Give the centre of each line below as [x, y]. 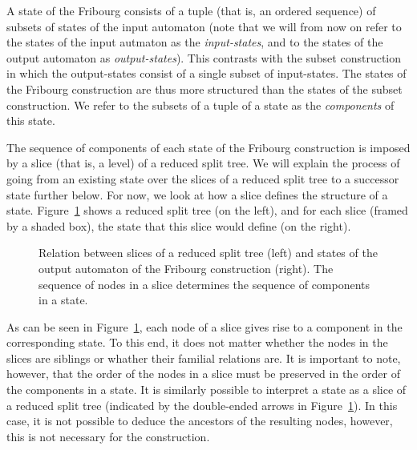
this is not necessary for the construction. [108, 436]
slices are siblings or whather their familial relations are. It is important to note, [204, 358]
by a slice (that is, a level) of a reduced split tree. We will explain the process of [203, 163]
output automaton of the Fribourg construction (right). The [186, 268]
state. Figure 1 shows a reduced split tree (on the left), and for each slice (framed [207, 210]
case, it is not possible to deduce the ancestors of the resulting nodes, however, [200, 421]
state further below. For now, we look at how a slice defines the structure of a [197, 194]
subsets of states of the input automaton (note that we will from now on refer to [204, 26]
